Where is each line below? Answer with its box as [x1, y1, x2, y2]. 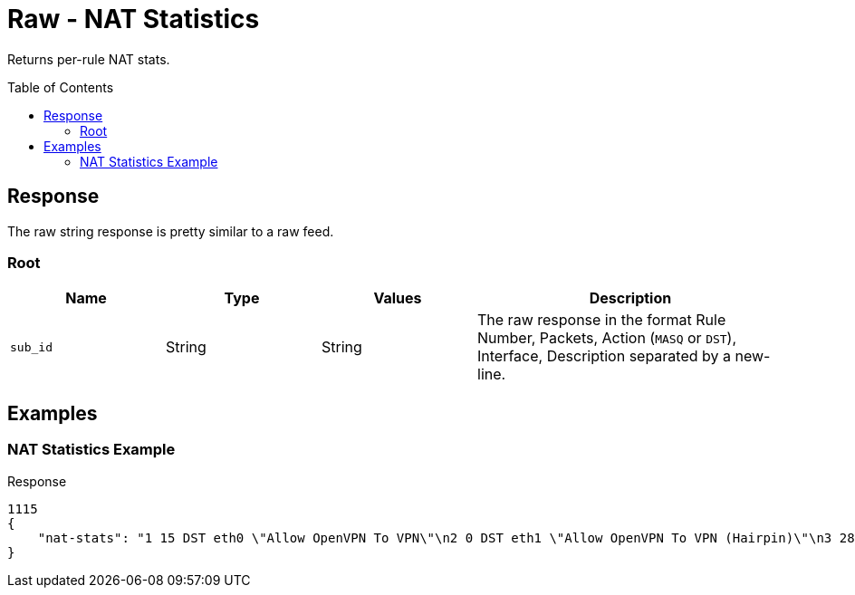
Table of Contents [7, 79, 114, 95]
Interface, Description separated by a [477, 347, 732, 366]
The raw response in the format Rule [477, 311, 726, 330]
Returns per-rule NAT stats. [7, 51, 170, 67]
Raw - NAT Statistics [7, 4, 260, 34]
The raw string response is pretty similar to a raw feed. [7, 223, 334, 239]
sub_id [10, 340, 53, 354]
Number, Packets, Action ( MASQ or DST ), [477, 329, 737, 348]
